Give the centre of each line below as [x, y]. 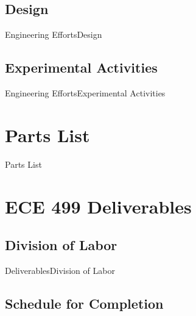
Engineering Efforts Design [54, 34]
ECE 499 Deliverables [98, 206]
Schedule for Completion [84, 303]
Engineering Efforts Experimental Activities [85, 93]
